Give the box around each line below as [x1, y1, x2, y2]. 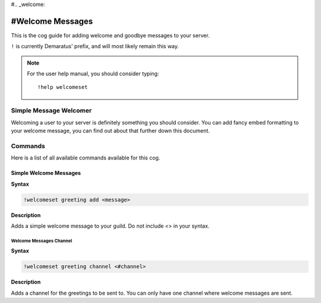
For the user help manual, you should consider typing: [27, 70, 159, 77]
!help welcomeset [37, 84, 88, 91]
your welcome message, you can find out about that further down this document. [11, 127, 210, 134]
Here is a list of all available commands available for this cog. [11, 154, 160, 161]
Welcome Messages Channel [11, 238, 73, 244]
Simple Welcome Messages [11, 170, 81, 177]
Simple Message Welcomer [11, 107, 92, 115]
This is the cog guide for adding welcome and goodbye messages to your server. [11, 31, 210, 39]
